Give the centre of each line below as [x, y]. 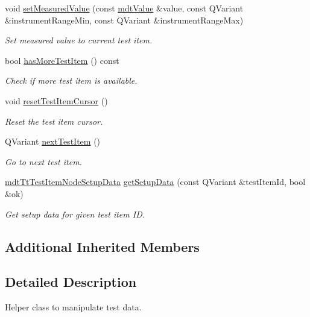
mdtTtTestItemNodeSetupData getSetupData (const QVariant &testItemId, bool [155, 182]
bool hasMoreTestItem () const [62, 60]
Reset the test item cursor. [54, 121]
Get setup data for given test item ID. [75, 214]
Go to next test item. [43, 161]
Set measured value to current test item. [79, 40]
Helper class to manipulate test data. [73, 307]
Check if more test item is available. [71, 80]
